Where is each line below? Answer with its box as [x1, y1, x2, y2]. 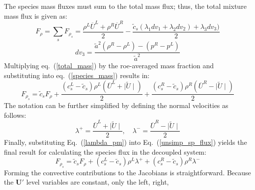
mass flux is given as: [4, 10, 68, 21]
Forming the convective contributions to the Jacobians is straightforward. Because [4, 167, 251, 177]
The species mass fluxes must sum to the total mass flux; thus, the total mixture [4, 1, 247, 11]
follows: [4, 109, 27, 120]
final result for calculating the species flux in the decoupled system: [4, 146, 206, 157]
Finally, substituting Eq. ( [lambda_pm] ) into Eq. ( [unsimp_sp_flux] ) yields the [4, 137, 247, 147]
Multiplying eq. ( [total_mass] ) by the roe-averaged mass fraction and [4, 60, 214, 71]
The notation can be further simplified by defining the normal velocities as [4, 100, 228, 110]
